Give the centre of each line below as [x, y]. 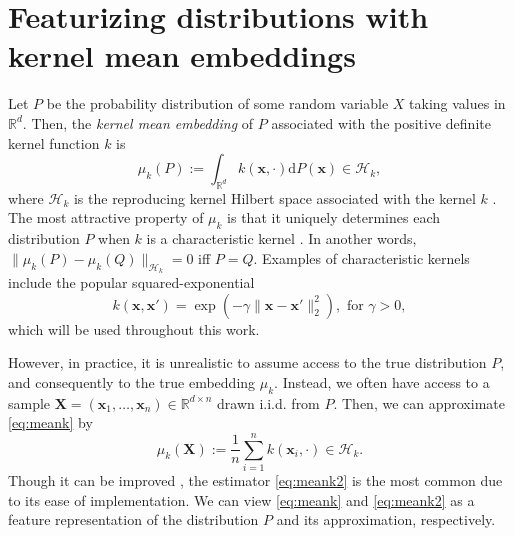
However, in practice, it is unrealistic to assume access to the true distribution [247, 362]
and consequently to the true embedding [132, 381]
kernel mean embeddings [182, 55]
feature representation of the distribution [133, 519]
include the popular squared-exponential [131, 282]
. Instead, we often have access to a [382, 381]
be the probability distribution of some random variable [217, 103]
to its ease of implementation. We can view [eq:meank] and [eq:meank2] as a [241, 499]
